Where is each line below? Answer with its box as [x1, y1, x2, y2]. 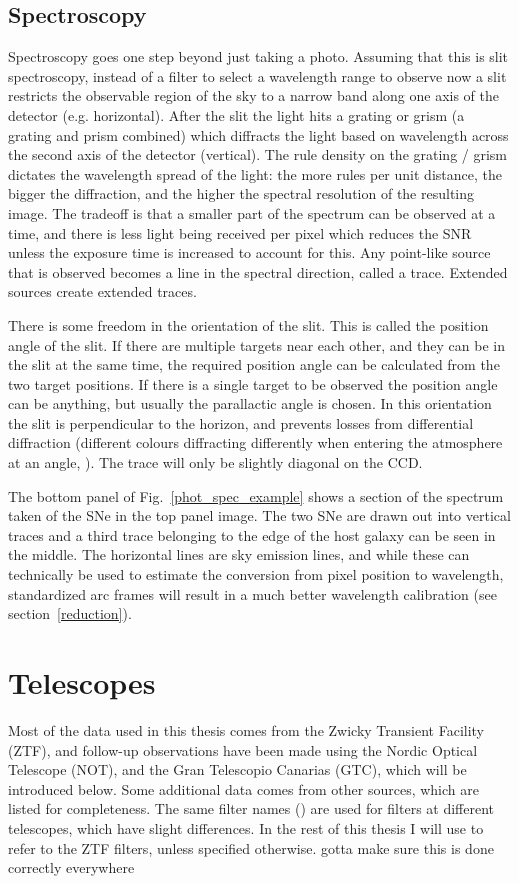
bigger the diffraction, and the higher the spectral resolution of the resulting [8, 183, 475, 204]
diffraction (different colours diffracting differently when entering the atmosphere [8, 432, 503, 453]
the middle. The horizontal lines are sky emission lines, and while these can [8, 544, 470, 565]
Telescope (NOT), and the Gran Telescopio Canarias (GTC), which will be [8, 759, 467, 780]
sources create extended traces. [8, 281, 197, 302]
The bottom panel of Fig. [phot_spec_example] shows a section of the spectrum [8, 485, 504, 506]
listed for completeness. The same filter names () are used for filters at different [8, 798, 495, 819]
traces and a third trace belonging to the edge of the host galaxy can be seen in [8, 524, 496, 545]
